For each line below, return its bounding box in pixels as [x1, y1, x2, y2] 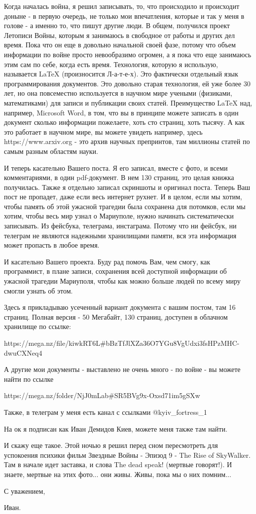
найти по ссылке [4, 373, 54, 384]
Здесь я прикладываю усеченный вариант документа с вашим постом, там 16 [4, 302, 236, 312]
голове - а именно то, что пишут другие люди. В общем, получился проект [4, 20, 230, 31]
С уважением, [4, 485, 45, 496]
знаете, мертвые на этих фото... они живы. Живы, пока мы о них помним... [4, 469, 231, 479]
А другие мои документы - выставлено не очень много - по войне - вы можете [4, 364, 241, 374]
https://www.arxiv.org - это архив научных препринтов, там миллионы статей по [4, 136, 250, 147]
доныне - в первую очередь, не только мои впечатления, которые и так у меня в [4, 10, 245, 21]
